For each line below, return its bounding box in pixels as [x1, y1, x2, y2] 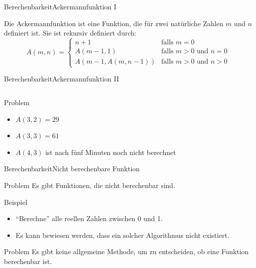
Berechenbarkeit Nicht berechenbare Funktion [4, 163, 140, 174]
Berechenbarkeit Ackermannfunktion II [4, 74, 119, 84]
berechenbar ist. [4, 256, 52, 266]
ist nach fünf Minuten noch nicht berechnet [45, 147, 176, 157]
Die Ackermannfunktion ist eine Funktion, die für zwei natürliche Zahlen [4, 18, 223, 28]
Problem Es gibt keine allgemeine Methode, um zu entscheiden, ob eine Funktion [4, 246, 249, 257]
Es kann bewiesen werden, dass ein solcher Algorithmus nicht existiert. [15, 230, 229, 240]
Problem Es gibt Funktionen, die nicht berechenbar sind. [4, 180, 176, 190]
